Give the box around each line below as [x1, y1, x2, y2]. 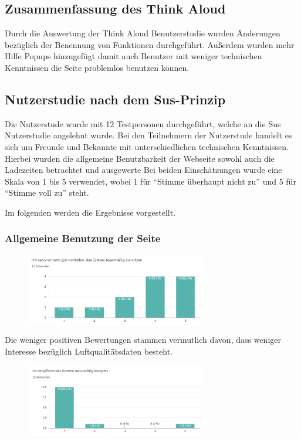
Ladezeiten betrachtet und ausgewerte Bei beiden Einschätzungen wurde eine [5, 164, 282, 176]
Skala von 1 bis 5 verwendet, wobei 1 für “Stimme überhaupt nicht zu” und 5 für [5, 175, 296, 187]
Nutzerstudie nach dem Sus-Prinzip [5, 90, 226, 108]
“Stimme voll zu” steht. [5, 186, 89, 199]
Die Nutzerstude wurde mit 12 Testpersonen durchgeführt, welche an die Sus [5, 117, 281, 130]
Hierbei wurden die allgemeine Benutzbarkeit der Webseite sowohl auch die [5, 152, 275, 164]
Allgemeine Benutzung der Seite [5, 231, 161, 246]
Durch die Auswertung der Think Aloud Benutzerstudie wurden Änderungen [5, 27, 280, 39]
